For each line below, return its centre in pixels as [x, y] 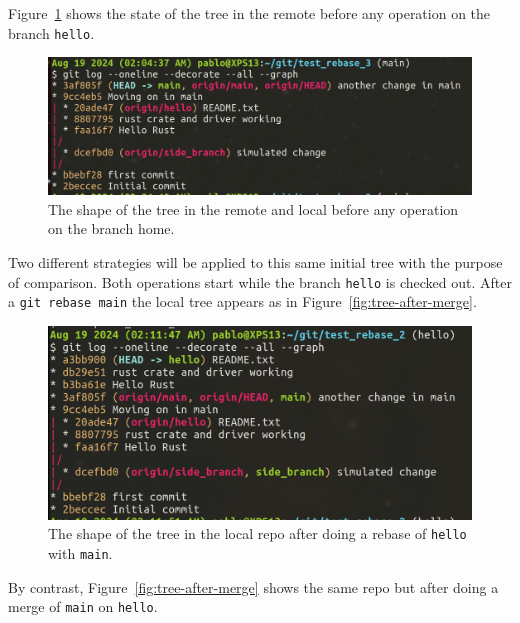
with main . [80, 552]
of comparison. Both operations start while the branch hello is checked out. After [260, 281]
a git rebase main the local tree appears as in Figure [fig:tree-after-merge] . [242, 301]
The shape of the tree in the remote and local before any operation [253, 208]
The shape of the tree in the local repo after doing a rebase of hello [257, 533]
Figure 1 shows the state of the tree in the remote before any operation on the [249, 13]
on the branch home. [111, 228]
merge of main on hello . [83, 606]
